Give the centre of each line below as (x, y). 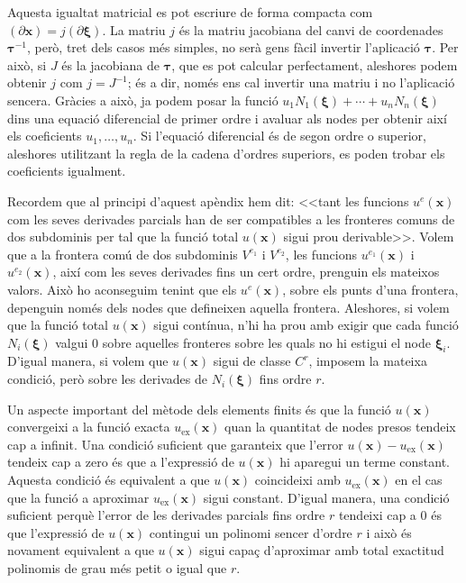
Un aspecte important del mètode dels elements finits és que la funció (199, 409)
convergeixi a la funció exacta (89, 427)
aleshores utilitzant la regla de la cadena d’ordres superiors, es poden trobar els (226, 153)
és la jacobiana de (110, 64)
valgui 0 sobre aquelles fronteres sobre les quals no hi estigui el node (243, 342)
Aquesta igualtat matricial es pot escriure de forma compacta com (190, 12)
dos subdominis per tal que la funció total (123, 237)
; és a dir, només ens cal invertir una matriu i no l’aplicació (291, 82)
